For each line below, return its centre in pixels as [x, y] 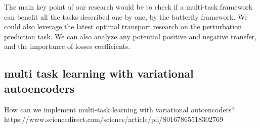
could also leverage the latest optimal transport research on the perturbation [123, 26]
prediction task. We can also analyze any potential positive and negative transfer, [130, 36]
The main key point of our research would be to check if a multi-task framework [128, 7]
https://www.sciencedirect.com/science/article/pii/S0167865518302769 [114, 119]
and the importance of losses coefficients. [67, 46]
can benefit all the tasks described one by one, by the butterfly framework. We [126, 16]
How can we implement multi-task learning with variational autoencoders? [120, 109]
